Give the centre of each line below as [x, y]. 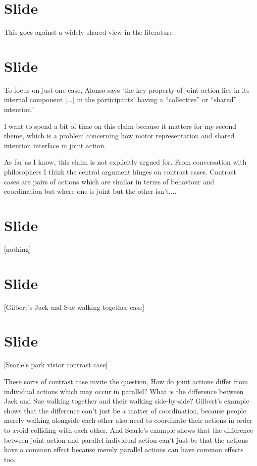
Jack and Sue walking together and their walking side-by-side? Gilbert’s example [127, 401]
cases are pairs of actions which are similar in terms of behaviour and [109, 181]
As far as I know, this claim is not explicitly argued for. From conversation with [125, 162]
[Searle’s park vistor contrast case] [56, 365]
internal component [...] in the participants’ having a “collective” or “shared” [121, 99]
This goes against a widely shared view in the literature [88, 32]
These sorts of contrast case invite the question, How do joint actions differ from [126, 381]
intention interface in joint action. [55, 145]
